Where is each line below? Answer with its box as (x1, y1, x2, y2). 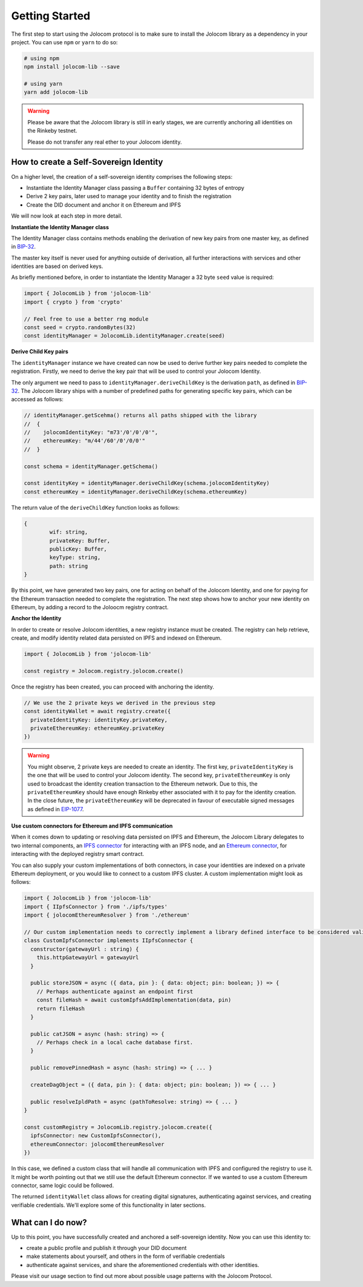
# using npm (24, 55, 60, 62)
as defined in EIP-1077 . (27, 805, 84, 812)
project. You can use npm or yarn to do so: (11, 38, 118, 45)
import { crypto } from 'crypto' (24, 298, 123, 306)
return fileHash (36, 1005, 85, 1012)
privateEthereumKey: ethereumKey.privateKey (30, 724, 165, 732)
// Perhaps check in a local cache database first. (36, 1039, 194, 1046)
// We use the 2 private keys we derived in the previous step (24, 699, 216, 706)
